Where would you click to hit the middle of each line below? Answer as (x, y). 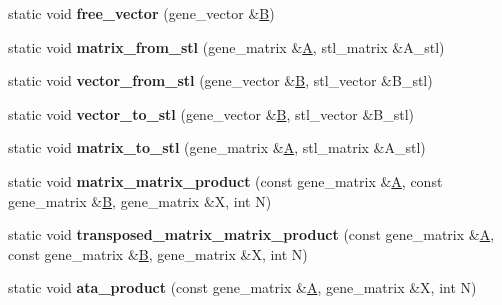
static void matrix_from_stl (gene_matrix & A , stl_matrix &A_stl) (226, 46)
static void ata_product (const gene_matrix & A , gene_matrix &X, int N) (242, 287)
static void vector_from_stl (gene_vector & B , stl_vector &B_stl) (220, 80)
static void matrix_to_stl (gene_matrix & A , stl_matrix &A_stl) (217, 147)
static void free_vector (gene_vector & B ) (141, 13)
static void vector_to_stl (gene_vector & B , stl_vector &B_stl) (211, 113)
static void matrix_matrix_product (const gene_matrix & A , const (225, 180)
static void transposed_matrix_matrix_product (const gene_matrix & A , (251, 234)
